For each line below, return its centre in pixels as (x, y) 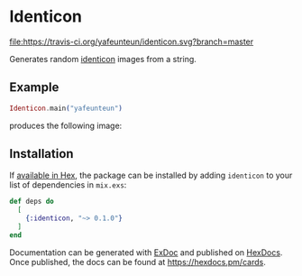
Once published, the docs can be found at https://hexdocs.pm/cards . (137, 262)
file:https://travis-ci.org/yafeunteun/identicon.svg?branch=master (132, 41)
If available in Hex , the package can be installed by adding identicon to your (151, 175)
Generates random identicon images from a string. (103, 59)
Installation (41, 154)
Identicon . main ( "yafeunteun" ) (66, 108)
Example (34, 87)
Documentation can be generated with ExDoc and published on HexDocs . (146, 252)
